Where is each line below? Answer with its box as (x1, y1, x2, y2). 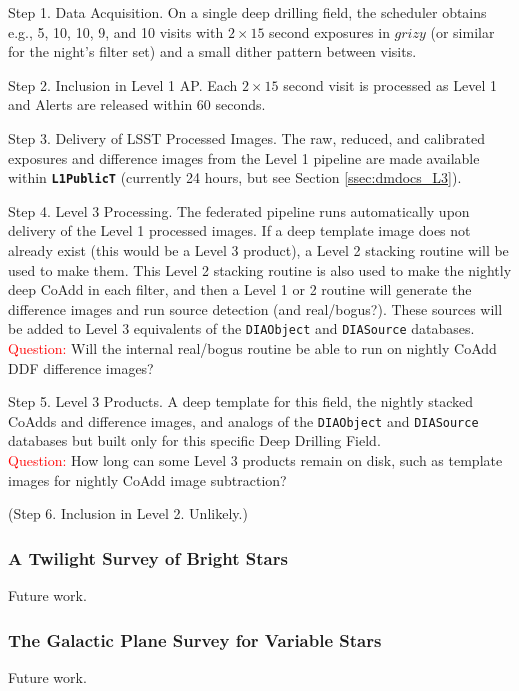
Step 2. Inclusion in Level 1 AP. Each (8, 74, 238, 95)
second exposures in (269, 21, 390, 42)
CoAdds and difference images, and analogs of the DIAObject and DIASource (8, 410, 479, 431)
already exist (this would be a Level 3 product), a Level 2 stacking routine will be (8, 240, 509, 260)
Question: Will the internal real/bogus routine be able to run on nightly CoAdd (8, 338, 497, 359)
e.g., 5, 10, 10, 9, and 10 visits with (8, 21, 224, 42)
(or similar (430, 21, 495, 42)
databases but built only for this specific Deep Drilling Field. (8, 430, 381, 451)
